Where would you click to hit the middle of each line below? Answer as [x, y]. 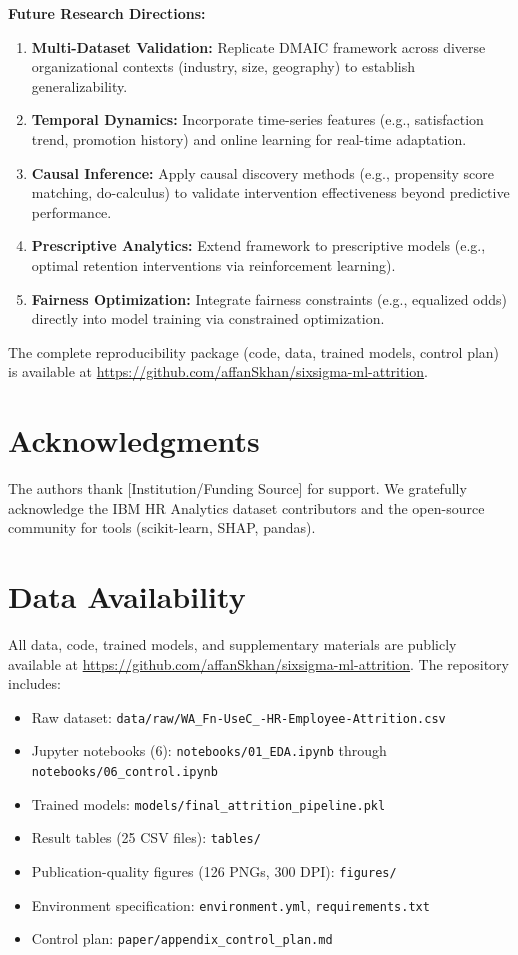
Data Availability [127, 596]
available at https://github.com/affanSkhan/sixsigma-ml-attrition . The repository [258, 663]
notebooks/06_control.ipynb [124, 772]
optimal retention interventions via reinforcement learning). [213, 264]
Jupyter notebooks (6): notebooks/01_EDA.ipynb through [209, 750]
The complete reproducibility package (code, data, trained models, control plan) [254, 351]
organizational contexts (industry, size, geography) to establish [223, 66]
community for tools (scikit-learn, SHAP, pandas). [162, 527]
